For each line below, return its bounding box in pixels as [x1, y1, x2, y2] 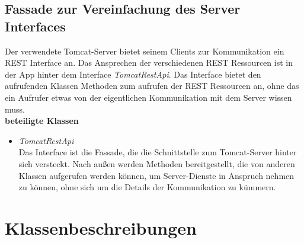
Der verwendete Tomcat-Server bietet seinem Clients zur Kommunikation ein [5, 44, 284, 57]
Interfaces [5, 17, 66, 35]
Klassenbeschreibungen [5, 215, 197, 239]
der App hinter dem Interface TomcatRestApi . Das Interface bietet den [5, 68, 261, 80]
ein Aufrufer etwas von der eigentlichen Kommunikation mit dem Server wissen [5, 91, 292, 103]
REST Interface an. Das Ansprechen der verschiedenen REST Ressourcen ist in [5, 56, 293, 69]
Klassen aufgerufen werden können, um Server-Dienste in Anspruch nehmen [18, 169, 295, 181]
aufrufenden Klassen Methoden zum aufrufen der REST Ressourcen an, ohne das [5, 79, 299, 92]
